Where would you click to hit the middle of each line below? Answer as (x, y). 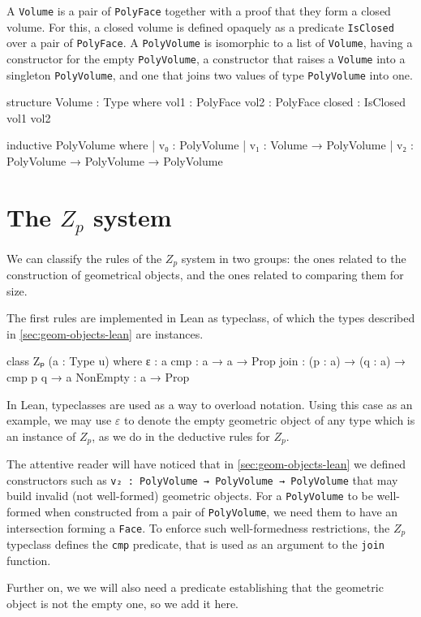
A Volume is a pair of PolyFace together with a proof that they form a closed (199, 11)
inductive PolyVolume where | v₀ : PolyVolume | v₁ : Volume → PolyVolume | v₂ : (210, 145)
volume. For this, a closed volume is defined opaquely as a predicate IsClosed (200, 26)
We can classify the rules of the (84, 258)
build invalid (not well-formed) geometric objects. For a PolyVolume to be (190, 496)
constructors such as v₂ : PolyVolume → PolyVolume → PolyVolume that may (202, 479)
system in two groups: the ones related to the (294, 258)
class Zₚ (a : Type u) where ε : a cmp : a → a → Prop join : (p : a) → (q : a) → (206, 361)
